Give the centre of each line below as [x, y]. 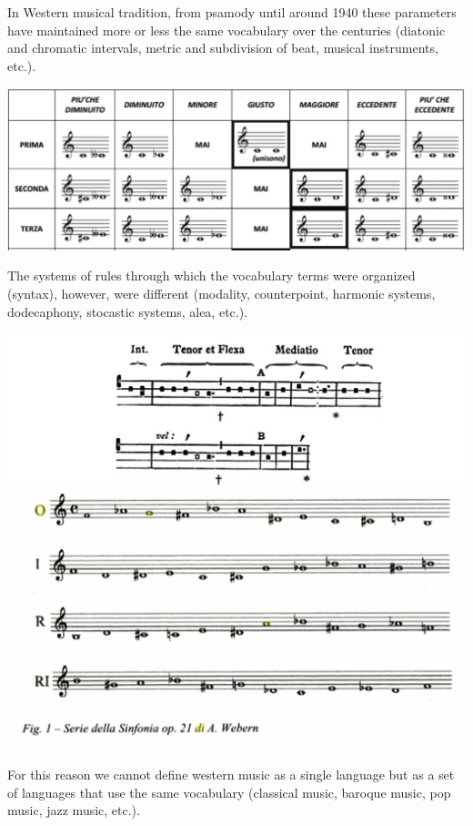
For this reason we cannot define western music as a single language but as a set [231, 775]
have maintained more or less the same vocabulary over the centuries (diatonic [226, 30]
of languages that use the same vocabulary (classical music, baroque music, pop [229, 792]
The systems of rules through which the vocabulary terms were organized [211, 275]
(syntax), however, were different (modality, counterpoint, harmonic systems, [221, 293]
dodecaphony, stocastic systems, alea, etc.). [128, 311]
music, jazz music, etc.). [74, 810]
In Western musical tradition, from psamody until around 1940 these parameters [232, 12]
